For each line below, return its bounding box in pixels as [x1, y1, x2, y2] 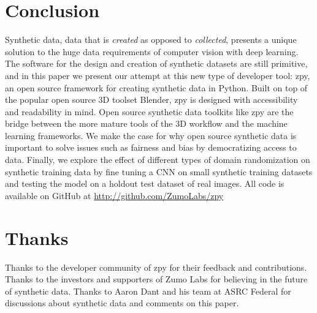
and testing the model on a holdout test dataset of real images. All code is [5, 177, 285, 190]
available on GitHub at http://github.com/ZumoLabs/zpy [5, 189, 224, 202]
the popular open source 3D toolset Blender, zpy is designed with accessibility [5, 93, 298, 106]
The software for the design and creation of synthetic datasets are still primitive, [5, 57, 308, 70]
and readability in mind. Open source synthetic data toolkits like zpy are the [5, 105, 294, 118]
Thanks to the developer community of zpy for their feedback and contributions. [5, 260, 307, 273]
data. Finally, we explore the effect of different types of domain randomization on [5, 153, 310, 166]
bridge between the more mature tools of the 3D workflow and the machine [5, 117, 288, 130]
